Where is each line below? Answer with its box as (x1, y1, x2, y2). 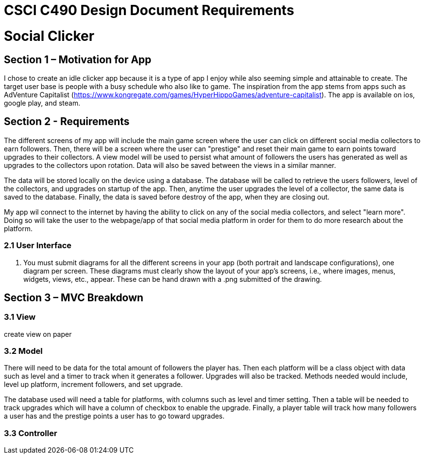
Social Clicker (4, 27, 95, 44)
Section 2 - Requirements (4, 115, 130, 128)
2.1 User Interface (4, 240, 72, 251)
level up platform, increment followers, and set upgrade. (4, 380, 183, 389)
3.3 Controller (4, 428, 57, 438)
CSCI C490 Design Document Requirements (4, 2, 294, 18)
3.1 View (4, 312, 36, 322)
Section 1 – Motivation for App (4, 53, 152, 66)
